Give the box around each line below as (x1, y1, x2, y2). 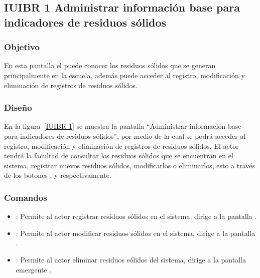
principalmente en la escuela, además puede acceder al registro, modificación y (4, 70, 245, 80)
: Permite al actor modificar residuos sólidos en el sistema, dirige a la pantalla (16, 227, 255, 238)
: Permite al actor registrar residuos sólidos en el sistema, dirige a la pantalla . (16, 211, 257, 221)
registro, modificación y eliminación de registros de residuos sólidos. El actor (4, 140, 239, 151)
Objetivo (4, 41, 40, 53)
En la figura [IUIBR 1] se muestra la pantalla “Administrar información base (4, 121, 241, 131)
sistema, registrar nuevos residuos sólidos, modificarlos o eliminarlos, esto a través (4, 160, 255, 170)
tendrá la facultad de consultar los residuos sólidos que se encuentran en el (4, 150, 233, 161)
